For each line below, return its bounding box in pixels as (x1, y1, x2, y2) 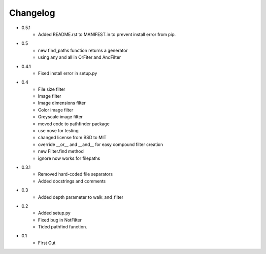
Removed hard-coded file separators (38, 171, 113, 177)
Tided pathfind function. (38, 224, 87, 230)
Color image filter (38, 107, 73, 113)
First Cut (38, 240, 56, 246)
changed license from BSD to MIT (38, 135, 107, 141)
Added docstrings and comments (38, 178, 106, 184)
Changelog (9, 7, 55, 18)
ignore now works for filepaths (38, 155, 100, 161)
